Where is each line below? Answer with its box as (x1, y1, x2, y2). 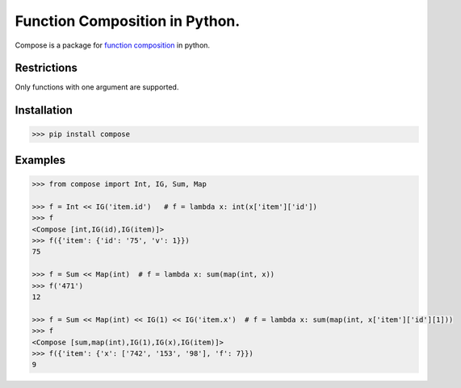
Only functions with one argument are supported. (15, 82, 179, 92)
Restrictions (15, 61, 78, 75)
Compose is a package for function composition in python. (15, 40, 210, 50)
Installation (15, 103, 73, 117)
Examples (15, 153, 66, 167)
